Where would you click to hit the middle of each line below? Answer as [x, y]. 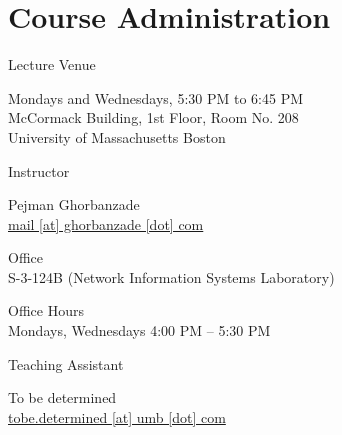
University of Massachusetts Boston [117, 136]
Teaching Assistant [66, 363]
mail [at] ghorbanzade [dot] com [106, 223]
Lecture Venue [52, 64]
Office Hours [46, 310]
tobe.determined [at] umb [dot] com [117, 416]
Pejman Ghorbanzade [74, 204]
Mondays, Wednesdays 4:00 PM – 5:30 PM [139, 330]
